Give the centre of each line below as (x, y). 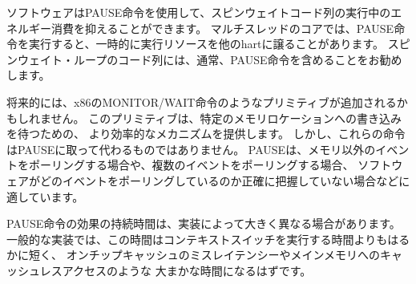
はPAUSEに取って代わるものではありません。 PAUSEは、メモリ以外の (191, 149)
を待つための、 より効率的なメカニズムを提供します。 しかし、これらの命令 (206, 134)
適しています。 (45, 196)
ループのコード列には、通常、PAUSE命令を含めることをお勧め (238, 59)
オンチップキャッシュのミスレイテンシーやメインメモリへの (223, 255)
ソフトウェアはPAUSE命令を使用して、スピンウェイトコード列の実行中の (199, 12)
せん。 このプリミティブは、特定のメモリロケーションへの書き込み (226, 118)
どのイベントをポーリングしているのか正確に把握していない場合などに (225, 180)
